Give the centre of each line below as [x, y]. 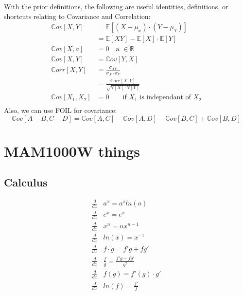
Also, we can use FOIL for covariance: [61, 110]
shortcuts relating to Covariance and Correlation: [77, 16]
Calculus [26, 182]
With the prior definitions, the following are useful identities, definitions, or [116, 6]
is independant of [165, 98]
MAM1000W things [72, 151]
